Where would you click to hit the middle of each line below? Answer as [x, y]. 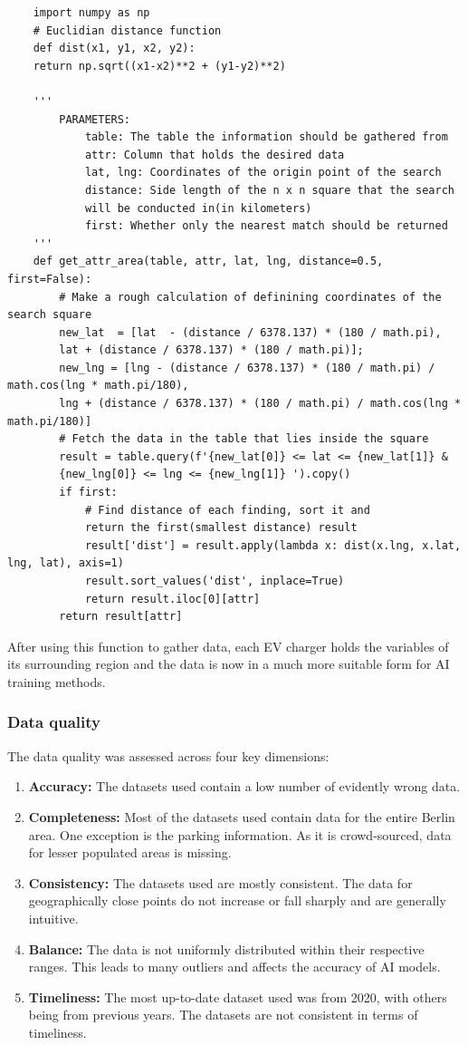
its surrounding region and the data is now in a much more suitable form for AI [229, 664]
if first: [88, 493]
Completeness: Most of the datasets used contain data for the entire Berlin [242, 816]
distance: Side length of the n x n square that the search [269, 190]
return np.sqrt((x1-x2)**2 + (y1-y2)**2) [159, 66]
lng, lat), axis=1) [66, 563]
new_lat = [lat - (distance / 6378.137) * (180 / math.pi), [250, 332]
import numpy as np [91, 13]
